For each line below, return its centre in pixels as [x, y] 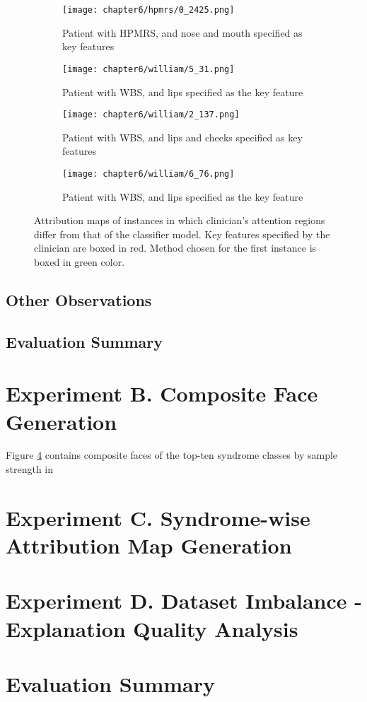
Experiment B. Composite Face [162, 393]
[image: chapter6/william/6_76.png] [148, 174]
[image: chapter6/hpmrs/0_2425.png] [148, 10]
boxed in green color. [80, 261]
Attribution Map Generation [149, 545]
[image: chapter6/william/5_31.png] [148, 69]
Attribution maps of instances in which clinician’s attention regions [180, 220]
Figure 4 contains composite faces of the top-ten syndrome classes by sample [172, 455]
